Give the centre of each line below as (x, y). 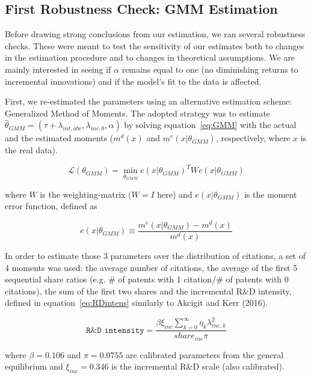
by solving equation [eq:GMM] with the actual (210, 125)
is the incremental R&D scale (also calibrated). (198, 366)
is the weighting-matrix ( (86, 194)
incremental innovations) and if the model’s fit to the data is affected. (133, 81)
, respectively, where (253, 138)
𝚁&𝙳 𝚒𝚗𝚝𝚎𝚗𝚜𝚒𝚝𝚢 (115, 330)
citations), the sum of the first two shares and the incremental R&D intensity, (148, 291)
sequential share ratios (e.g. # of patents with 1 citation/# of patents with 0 (147, 279)
